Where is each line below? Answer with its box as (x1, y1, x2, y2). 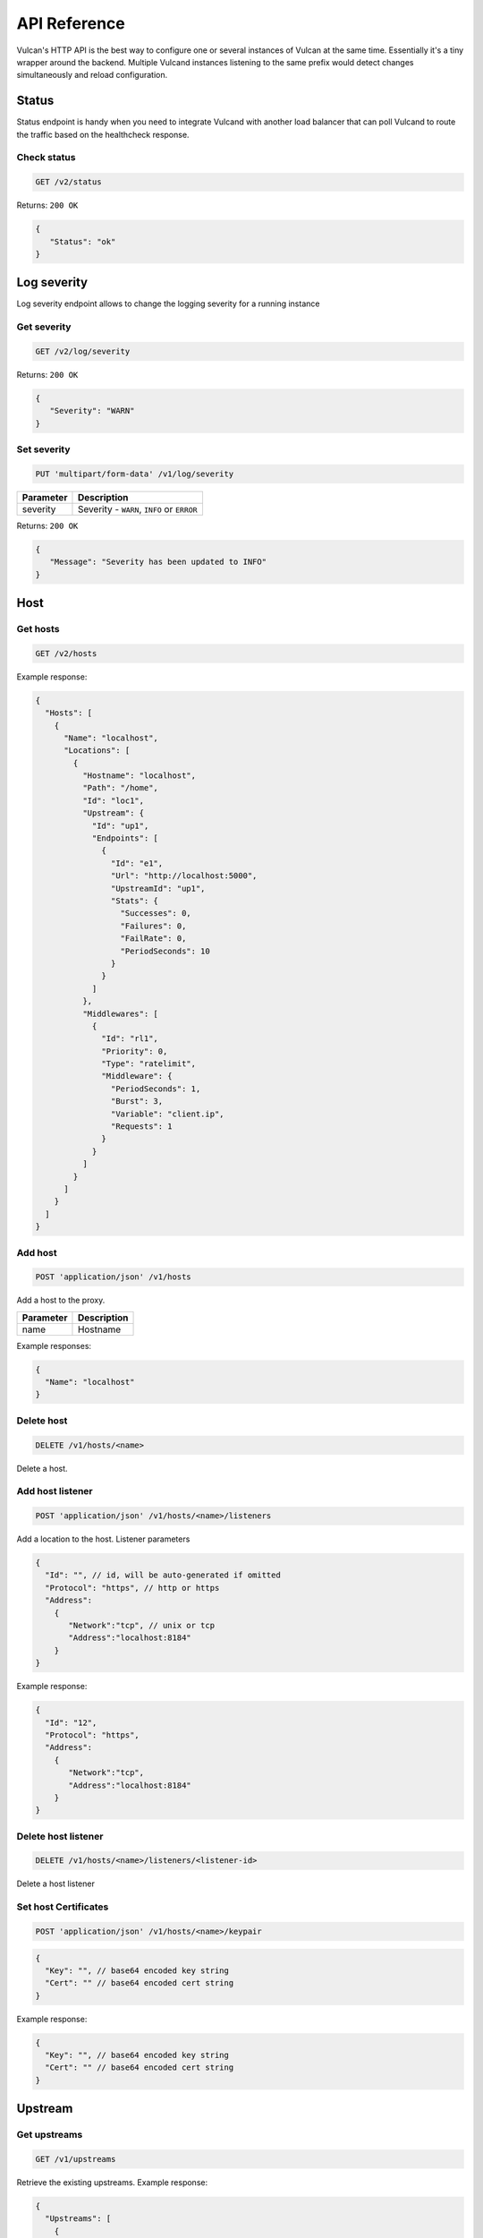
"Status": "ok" (49, 236, 116, 246)
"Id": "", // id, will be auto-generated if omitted (45, 1570, 281, 1580)
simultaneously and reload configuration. (16, 70, 168, 81)
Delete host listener (16, 1830, 104, 1842)
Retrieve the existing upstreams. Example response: (16, 2176, 208, 2188)
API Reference (16, 13, 125, 33)
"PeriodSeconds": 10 (120, 945, 210, 956)
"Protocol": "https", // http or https (45, 1583, 220, 1593)
